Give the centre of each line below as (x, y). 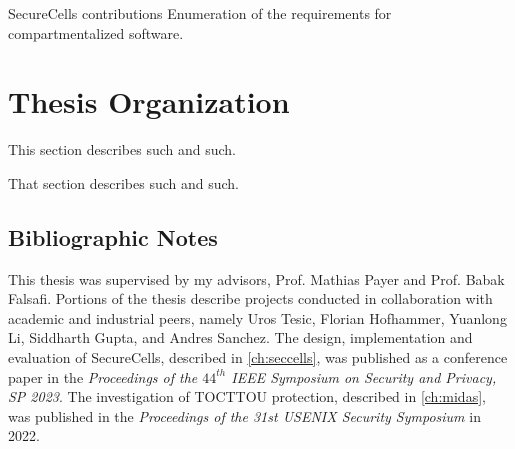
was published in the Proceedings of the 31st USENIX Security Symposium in (244, 415)
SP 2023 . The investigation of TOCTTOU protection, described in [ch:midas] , (247, 396)
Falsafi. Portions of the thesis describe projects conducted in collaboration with (250, 298)
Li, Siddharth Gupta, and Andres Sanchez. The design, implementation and (240, 337)
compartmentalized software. (96, 32)
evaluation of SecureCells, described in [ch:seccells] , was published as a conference (258, 357)
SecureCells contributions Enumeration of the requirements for (200, 13)
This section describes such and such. (122, 149)
